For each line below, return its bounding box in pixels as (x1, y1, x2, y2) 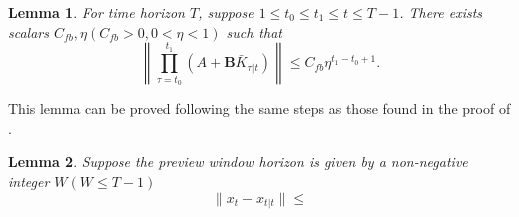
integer (8, 170, 50, 191)
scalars (8, 21, 49, 42)
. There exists (399, 2, 483, 22)
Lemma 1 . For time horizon (8, 2, 185, 22)
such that (226, 21, 282, 42)
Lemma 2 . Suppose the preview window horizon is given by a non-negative (8, 151, 468, 172)
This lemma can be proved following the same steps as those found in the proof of (8, 98, 511, 119)
